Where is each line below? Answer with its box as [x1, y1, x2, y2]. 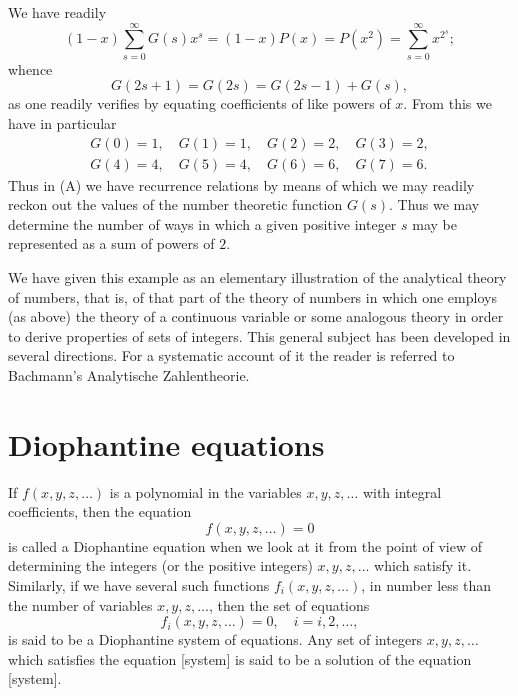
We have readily [8, 2, 107, 22]
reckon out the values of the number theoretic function [8, 194, 343, 215]
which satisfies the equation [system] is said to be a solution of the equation [8, 648, 472, 669]
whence [8, 58, 53, 79]
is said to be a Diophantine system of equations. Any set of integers [8, 629, 423, 650]
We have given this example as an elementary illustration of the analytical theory [8, 266, 507, 287]
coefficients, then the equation [8, 501, 192, 522]
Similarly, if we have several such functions [8, 575, 270, 595]
